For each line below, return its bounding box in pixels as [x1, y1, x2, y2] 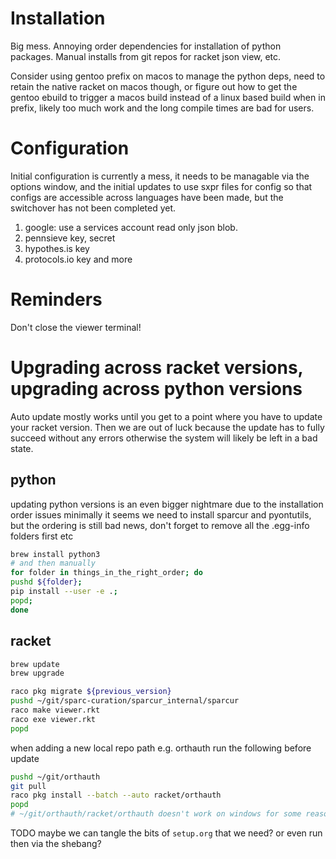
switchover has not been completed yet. [10, 202, 177, 214]
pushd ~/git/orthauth [10, 772, 101, 782]
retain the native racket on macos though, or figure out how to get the [10, 80, 298, 92]
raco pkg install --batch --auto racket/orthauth [10, 790, 222, 801]
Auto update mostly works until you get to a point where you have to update [10, 410, 323, 422]
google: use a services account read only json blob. [24, 221, 238, 233]
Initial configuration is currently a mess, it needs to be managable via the [10, 170, 310, 182]
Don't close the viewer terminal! [10, 321, 142, 333]
